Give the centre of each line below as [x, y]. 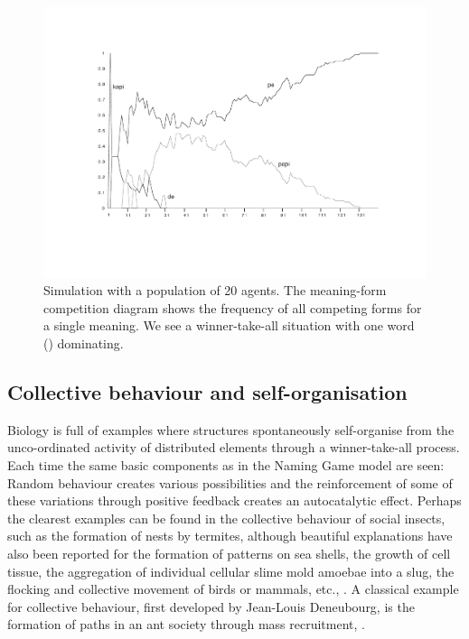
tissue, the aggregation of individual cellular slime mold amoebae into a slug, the [231, 571]
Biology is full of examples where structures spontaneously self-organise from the [231, 429]
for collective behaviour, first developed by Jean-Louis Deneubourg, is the [211, 606]
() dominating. [84, 343]
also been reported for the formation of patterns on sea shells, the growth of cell [229, 553]
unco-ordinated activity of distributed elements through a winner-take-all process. [234, 447]
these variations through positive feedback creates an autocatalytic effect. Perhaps [234, 500]
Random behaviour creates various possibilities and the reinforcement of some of [230, 482]
